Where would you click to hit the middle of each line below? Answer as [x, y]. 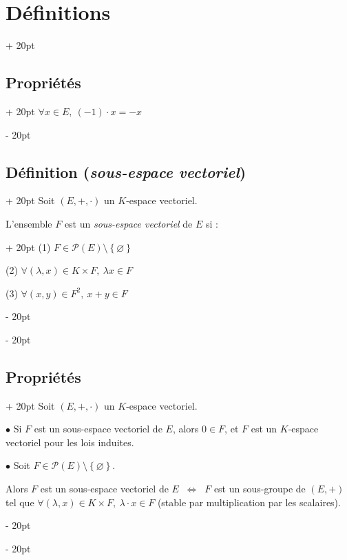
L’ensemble [29, 223]
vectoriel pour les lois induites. [70, 442]
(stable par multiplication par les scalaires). [249, 502]
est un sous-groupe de [260, 489]
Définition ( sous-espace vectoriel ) [126, 171]
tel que [20, 502]
